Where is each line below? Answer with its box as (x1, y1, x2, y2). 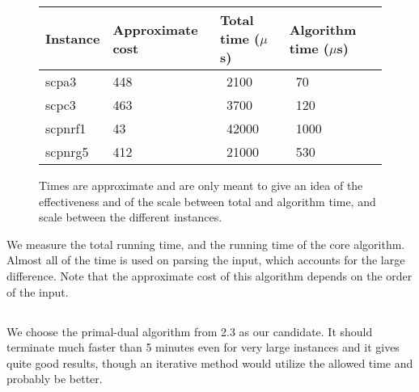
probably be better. (6, 370, 103, 387)
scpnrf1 (45, 119, 87, 137)
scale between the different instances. (39, 209, 222, 226)
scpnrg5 (45, 142, 89, 161)
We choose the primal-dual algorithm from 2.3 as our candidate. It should (6, 322, 373, 339)
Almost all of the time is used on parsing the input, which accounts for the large (6, 251, 405, 268)
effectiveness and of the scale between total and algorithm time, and (39, 192, 376, 209)
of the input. (6, 283, 69, 300)
